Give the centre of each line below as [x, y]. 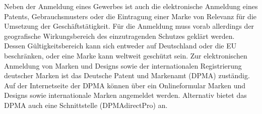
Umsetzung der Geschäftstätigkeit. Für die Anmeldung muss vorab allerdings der [129, 26]
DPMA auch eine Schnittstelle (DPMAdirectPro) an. [86, 105]
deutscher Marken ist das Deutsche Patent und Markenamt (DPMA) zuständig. [127, 75]
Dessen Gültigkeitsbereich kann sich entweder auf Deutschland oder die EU [120, 46]
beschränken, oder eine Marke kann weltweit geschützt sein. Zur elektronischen [126, 55]
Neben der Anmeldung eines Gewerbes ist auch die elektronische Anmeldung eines [131, 6]
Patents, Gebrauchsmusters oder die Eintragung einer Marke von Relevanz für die [130, 16]
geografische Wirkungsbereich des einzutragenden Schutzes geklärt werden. [119, 36]
